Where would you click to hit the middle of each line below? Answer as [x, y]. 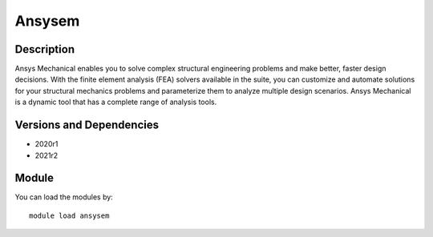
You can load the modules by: [64, 197]
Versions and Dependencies [87, 125]
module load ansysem [69, 215]
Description [45, 49]
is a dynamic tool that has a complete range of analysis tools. [116, 102]
